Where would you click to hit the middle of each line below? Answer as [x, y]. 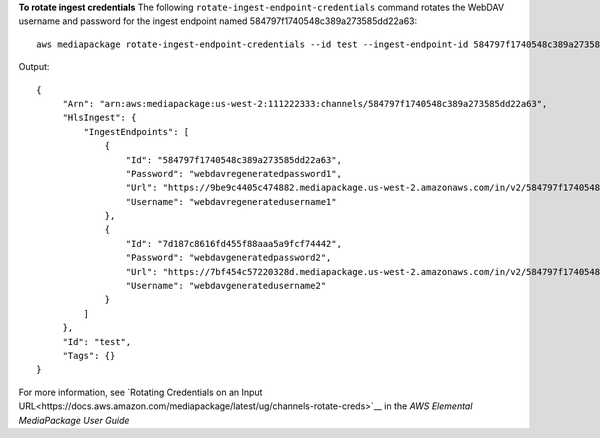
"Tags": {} [89, 355]
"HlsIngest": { [99, 118]
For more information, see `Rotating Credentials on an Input [140, 392]
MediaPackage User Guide [74, 420]
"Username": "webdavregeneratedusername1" [231, 201]
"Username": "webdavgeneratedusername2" [226, 286]
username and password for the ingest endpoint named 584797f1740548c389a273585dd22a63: [218, 21]
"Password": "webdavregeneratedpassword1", [233, 173]
